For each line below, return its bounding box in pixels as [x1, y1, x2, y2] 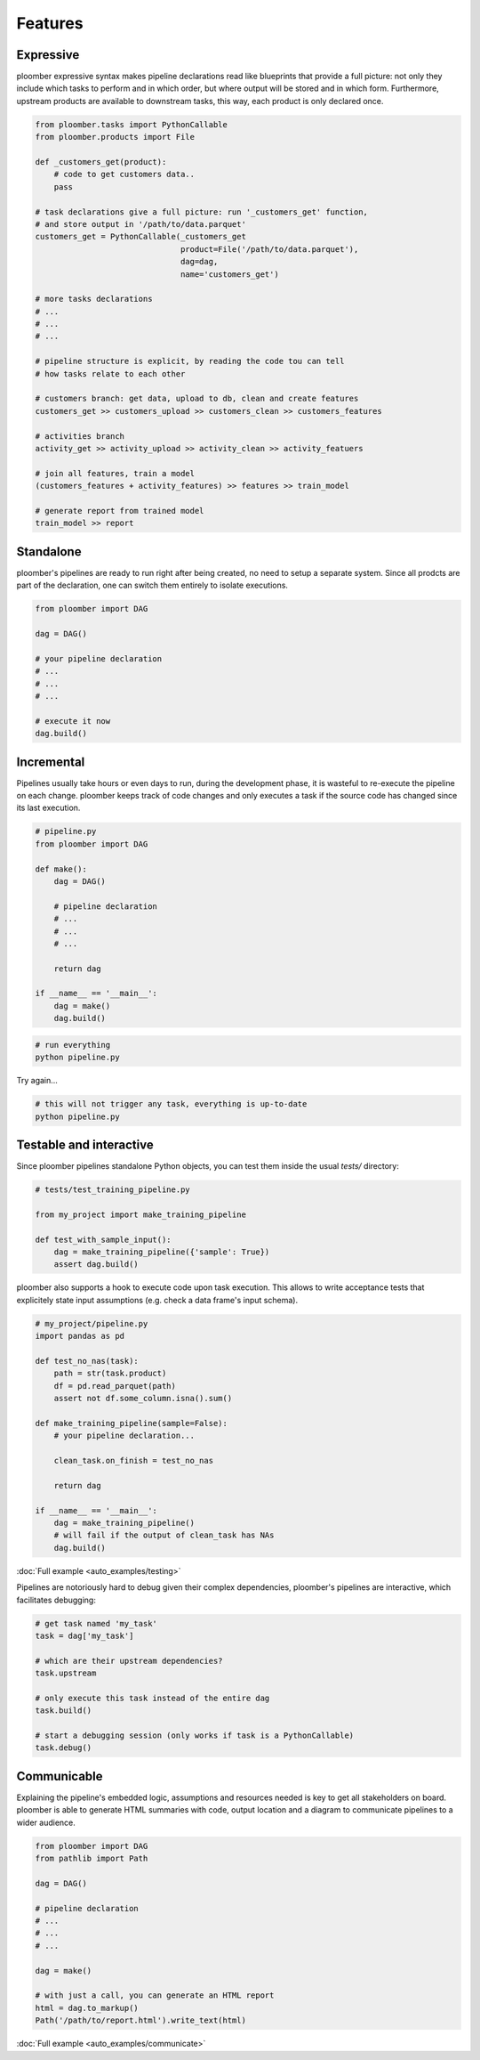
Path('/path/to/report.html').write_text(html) [35, 2015, 246, 2025]
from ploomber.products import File [35, 132, 196, 142]
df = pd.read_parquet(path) [53, 1381, 177, 1391]
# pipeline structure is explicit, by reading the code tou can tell [35, 356, 345, 367]
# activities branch [35, 431, 124, 441]
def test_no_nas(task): [35, 1356, 140, 1366]
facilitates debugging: [16, 1594, 97, 1605]
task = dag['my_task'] [35, 1630, 134, 1641]
